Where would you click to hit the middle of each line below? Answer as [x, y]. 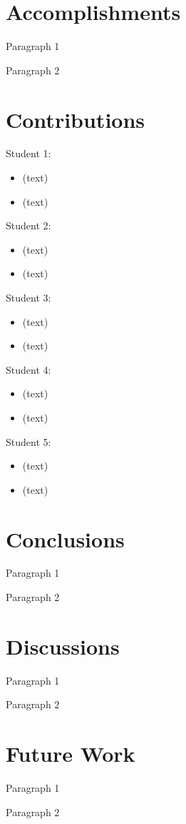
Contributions [76, 119]
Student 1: [29, 153]
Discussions [63, 646]
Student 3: [29, 297]
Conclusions [65, 538]
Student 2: [29, 225]
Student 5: [29, 441]
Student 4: [29, 369]
